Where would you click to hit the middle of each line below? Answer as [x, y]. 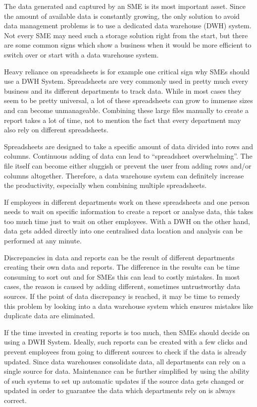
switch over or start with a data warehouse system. [81, 54]
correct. [15, 400]
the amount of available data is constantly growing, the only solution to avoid [122, 16]
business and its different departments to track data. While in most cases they [123, 90]
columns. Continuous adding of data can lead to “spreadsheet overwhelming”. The [128, 156]
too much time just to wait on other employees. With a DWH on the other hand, [127, 221]
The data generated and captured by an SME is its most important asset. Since [125, 6]
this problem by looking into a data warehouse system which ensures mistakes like [129, 306]
